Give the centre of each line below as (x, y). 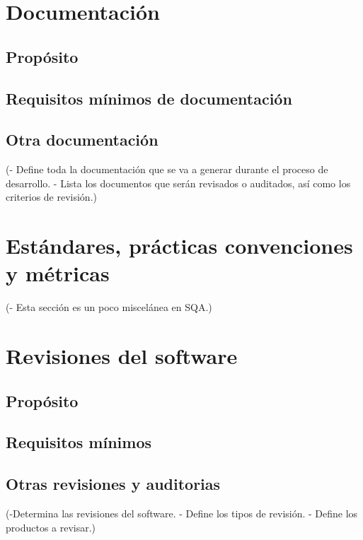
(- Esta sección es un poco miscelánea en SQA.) (109, 307)
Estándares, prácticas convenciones (179, 246)
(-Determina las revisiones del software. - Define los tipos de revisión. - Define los (182, 513)
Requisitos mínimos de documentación (149, 98)
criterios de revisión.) (51, 197)
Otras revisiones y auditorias (113, 484)
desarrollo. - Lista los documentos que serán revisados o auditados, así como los (178, 183)
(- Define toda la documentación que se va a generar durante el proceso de (167, 169)
